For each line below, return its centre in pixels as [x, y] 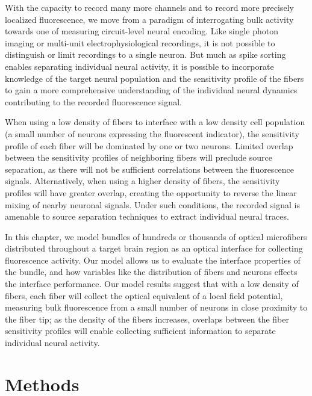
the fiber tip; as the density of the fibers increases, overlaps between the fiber [147, 319]
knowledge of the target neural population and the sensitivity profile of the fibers [154, 78]
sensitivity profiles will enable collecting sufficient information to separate [140, 331]
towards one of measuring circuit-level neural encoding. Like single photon [142, 31]
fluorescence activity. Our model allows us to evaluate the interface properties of [153, 260]
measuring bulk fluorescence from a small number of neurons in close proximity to [156, 307]
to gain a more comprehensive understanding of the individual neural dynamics [151, 90]
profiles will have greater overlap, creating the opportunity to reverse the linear [151, 192]
